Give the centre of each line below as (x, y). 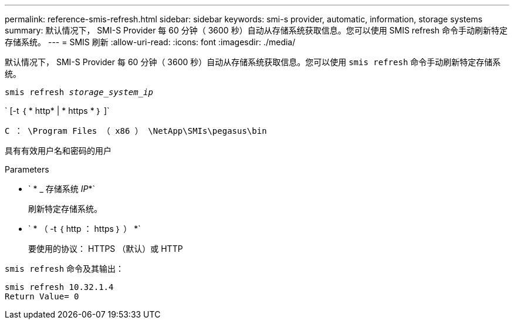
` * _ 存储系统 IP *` (62, 189)
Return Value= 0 (42, 296)
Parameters (27, 169)
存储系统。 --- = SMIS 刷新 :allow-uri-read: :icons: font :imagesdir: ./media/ (150, 42)
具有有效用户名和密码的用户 (58, 151)
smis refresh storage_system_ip (79, 92)
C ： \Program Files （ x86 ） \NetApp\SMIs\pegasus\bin (136, 131)
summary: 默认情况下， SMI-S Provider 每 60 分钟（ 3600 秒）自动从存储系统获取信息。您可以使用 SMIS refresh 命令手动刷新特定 (256, 30)
